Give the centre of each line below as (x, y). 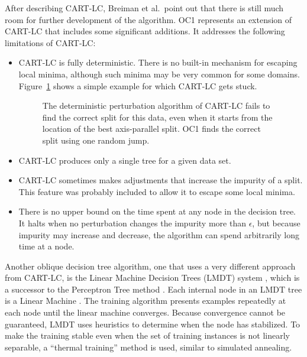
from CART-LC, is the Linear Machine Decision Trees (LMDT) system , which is (152, 278)
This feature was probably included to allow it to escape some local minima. (157, 191)
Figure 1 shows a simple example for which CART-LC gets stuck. (138, 85)
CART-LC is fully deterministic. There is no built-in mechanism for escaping (158, 62)
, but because (276, 223)
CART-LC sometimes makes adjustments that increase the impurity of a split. (161, 180)
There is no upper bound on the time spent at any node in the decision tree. (157, 211)
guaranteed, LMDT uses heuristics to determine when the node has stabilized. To (153, 324)
